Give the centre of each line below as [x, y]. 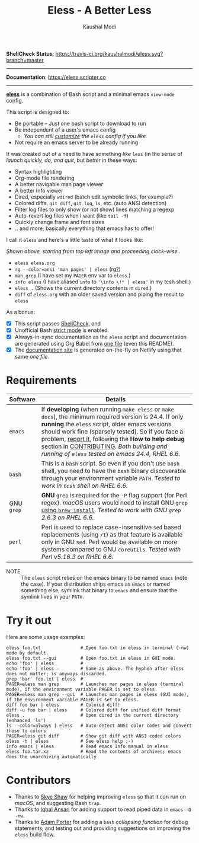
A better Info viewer [39, 190]
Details [116, 400]
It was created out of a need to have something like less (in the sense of [94, 154]
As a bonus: [21, 312]
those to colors [26, 731]
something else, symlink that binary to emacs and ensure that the [99, 590]
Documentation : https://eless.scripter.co [56, 77]
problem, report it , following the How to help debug [113, 439]
